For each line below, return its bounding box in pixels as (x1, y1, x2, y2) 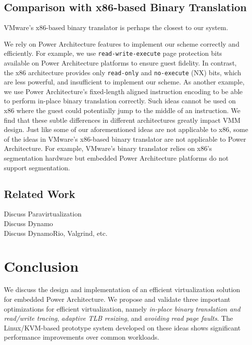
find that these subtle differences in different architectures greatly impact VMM (4, 115, 241, 125)
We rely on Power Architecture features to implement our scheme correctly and (4, 38, 239, 49)
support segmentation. (4, 162, 70, 172)
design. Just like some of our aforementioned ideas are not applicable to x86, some (4, 124, 248, 134)
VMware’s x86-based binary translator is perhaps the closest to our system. (4, 22, 228, 33)
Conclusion (4, 256, 79, 276)
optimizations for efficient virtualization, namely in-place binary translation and (4, 303, 240, 313)
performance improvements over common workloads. (4, 332, 159, 342)
